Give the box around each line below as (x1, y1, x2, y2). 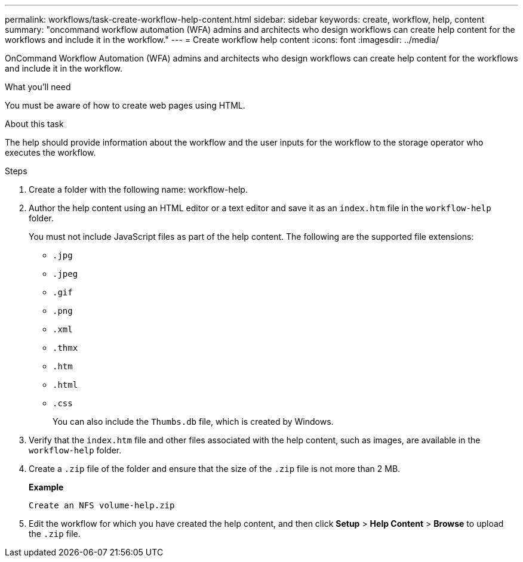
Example (29, 482, 64, 492)
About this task (5, 119, 64, 129)
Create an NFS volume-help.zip (29, 501, 175, 510)
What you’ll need (5, 82, 71, 92)
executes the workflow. (5, 147, 96, 158)
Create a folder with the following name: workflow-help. (29, 184, 248, 194)
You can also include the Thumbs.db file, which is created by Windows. (53, 416, 334, 427)
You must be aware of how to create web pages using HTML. (5, 100, 245, 110)
